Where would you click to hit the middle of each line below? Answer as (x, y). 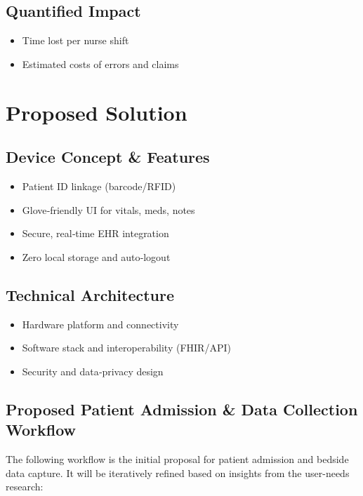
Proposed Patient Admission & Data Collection (182, 409)
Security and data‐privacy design (93, 371)
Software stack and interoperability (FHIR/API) (126, 348)
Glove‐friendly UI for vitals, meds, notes (108, 209)
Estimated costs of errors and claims (100, 63)
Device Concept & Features (108, 157)
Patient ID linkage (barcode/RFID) (99, 186)
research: (25, 487)
